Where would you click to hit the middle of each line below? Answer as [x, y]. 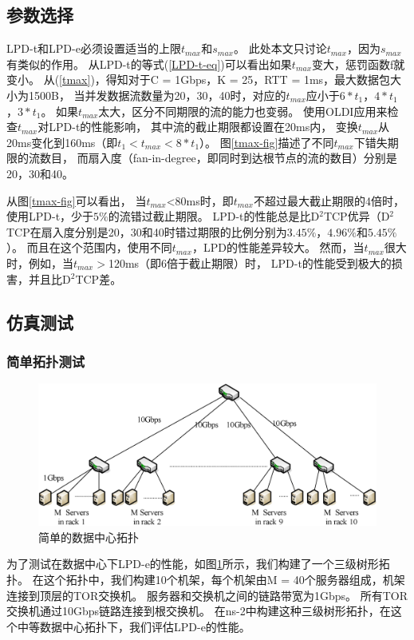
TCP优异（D [357, 216]
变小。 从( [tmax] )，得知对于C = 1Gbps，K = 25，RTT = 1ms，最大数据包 [199, 80]
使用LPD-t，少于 [50, 216]
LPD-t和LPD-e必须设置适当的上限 [94, 48]
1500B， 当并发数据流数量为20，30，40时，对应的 [157, 95]
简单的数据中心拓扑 [89, 537]
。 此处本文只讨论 [280, 48]
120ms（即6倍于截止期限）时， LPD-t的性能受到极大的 [250, 262]
